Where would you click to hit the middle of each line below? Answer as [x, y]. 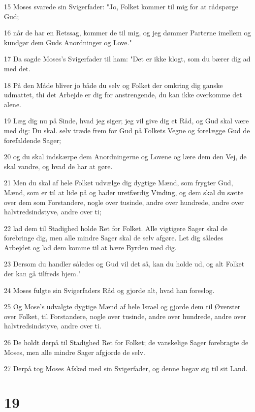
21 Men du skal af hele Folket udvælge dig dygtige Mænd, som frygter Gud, [119, 183]
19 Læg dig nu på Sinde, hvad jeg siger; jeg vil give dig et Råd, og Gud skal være [127, 121]
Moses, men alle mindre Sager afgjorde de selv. [75, 352]
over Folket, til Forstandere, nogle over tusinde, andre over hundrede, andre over [125, 316]
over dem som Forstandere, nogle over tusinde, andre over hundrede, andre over [124, 202]
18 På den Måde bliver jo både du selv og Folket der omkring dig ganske [113, 85]
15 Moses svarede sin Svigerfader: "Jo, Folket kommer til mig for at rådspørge [121, 6]
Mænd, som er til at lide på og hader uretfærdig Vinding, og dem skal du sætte [124, 192]
